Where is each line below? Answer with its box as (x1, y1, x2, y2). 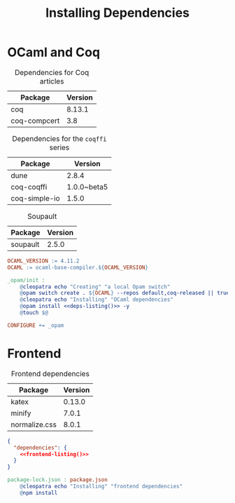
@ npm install (20, 489, 58, 496)
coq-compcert (10, 116, 60, 126)
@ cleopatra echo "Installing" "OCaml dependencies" (20, 296, 173, 303)
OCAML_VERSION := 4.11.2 (7, 257, 80, 264)
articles (39, 76, 64, 86)
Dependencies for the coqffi (12, 133, 107, 143)
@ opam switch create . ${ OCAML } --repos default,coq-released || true (20, 290, 230, 297)
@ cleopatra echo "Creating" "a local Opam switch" (20, 283, 171, 290)
